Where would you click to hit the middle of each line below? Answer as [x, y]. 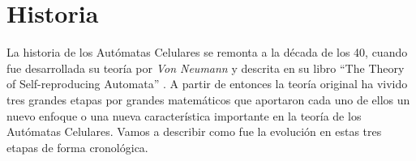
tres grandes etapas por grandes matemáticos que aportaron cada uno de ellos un [208, 99]
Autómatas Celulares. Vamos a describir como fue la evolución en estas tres [194, 131]
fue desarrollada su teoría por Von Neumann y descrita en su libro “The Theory [206, 68]
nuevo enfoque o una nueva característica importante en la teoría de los [184, 115]
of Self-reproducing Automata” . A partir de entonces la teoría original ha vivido [207, 84]
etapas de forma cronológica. [77, 147]
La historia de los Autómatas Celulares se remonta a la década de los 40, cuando [207, 52]
